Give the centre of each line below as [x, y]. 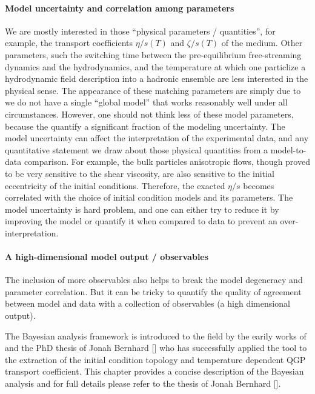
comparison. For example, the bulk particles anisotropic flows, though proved [167, 162]
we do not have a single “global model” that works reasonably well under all [146, 102]
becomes [259, 185]
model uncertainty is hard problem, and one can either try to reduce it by [142, 209]
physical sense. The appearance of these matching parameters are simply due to [153, 90]
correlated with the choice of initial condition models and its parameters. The [149, 197]
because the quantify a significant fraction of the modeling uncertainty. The [145, 126]
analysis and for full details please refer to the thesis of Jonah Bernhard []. [143, 383]
